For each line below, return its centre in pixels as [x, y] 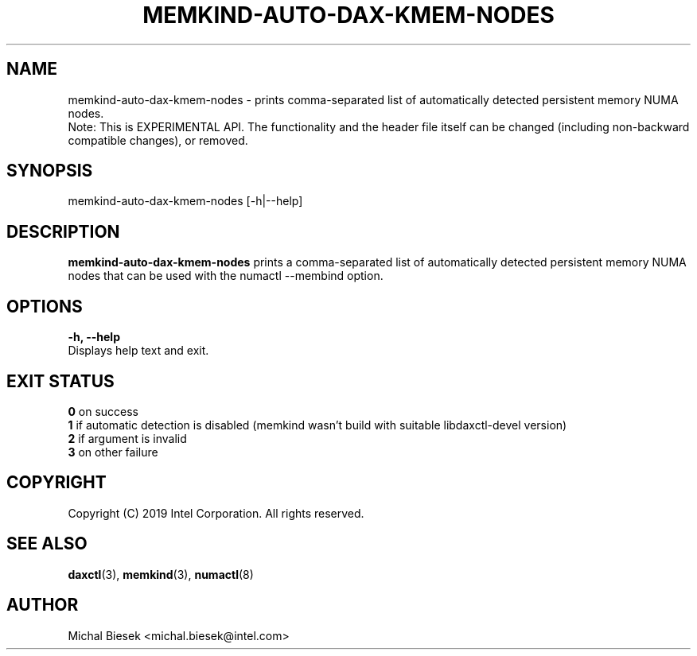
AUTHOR [43, 605]
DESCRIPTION [63, 231]
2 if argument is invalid [127, 438]
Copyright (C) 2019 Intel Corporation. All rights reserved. [216, 513]
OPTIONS [45, 306]
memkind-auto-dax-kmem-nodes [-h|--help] [185, 201]
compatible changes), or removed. [158, 140]
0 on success [103, 411]
